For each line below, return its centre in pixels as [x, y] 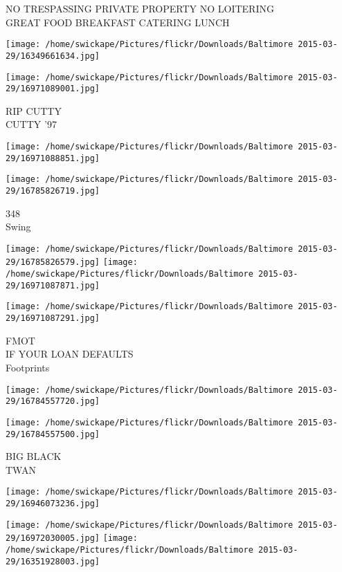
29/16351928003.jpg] [53, 561]
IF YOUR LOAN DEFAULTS [70, 354]
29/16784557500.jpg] [53, 434]
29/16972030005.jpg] [53, 538]
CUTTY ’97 [31, 124]
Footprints [28, 367]
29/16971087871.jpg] [53, 285]
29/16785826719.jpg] [53, 191]
